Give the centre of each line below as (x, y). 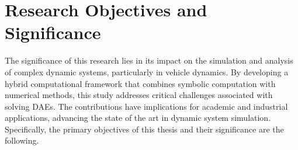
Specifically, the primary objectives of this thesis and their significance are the (144, 129)
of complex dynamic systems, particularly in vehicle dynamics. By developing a (147, 71)
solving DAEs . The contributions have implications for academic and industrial (146, 106)
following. (22, 140)
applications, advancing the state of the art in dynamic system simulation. (138, 118)
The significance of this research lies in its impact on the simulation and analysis (149, 60)
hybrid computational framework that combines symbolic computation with (140, 83)
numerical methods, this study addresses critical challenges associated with (139, 95)
